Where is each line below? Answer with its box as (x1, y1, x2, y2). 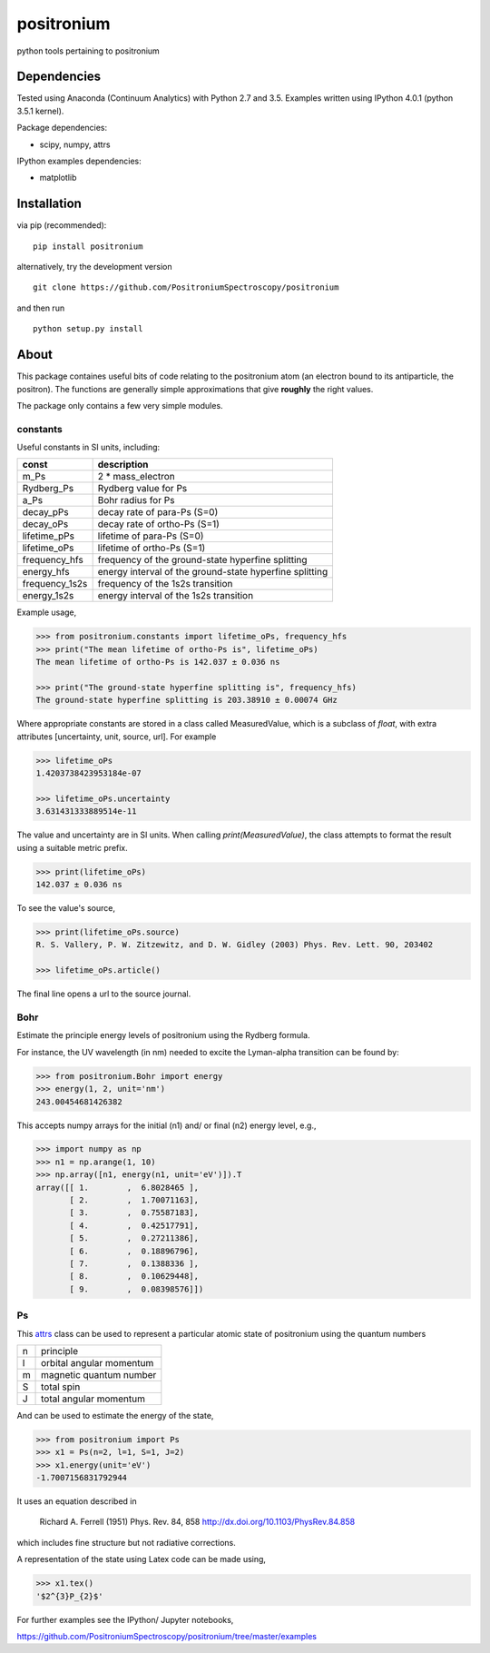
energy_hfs (22, 566, 70, 579)
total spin (41, 1381, 81, 1393)
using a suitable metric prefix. (16, 842, 129, 853)
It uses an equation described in (16, 1496, 137, 1507)
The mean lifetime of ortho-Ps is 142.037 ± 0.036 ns (35, 657, 280, 668)
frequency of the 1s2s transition (97, 578, 233, 590)
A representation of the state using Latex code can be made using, (16, 1554, 267, 1565)
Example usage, (16, 607, 77, 618)
